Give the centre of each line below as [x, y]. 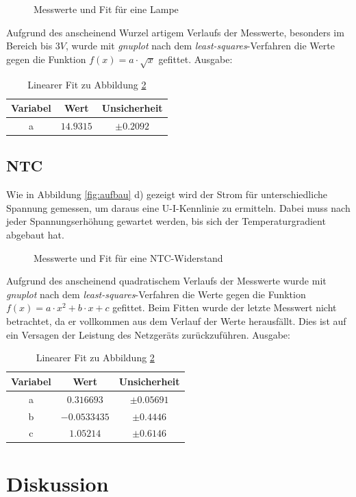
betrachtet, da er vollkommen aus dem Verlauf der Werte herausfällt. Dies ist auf [176, 321]
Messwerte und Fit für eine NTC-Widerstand [128, 257]
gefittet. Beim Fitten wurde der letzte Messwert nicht [225, 307]
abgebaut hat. [35, 235]
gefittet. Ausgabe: [195, 59]
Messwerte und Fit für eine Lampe [106, 9]
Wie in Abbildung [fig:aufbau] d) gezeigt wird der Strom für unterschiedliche [167, 194]
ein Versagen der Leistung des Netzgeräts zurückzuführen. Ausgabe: [148, 334]
